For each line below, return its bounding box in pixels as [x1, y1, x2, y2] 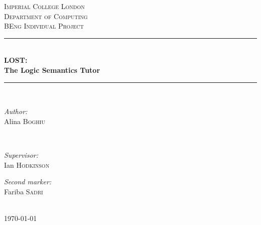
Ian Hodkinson [4, 159, 50, 170]
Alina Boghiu [4, 116, 45, 126]
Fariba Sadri [4, 186, 43, 196]
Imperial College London [4, 1, 85, 11]
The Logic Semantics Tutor [4, 64, 100, 75]
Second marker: [4, 176, 52, 187]
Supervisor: [4, 149, 38, 160]
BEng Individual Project [4, 21, 84, 31]
